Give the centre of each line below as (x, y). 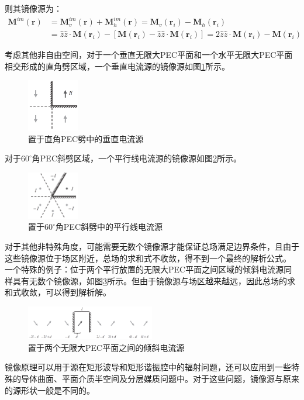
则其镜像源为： (33, 8)
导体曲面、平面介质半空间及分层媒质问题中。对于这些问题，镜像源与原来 (160, 378)
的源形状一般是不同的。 (50, 390)
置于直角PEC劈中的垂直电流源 (86, 138)
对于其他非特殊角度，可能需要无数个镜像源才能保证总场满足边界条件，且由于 (152, 246)
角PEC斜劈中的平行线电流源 (109, 227)
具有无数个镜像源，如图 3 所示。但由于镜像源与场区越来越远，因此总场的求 (154, 280)
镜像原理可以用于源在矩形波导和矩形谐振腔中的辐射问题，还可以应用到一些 (148, 367)
